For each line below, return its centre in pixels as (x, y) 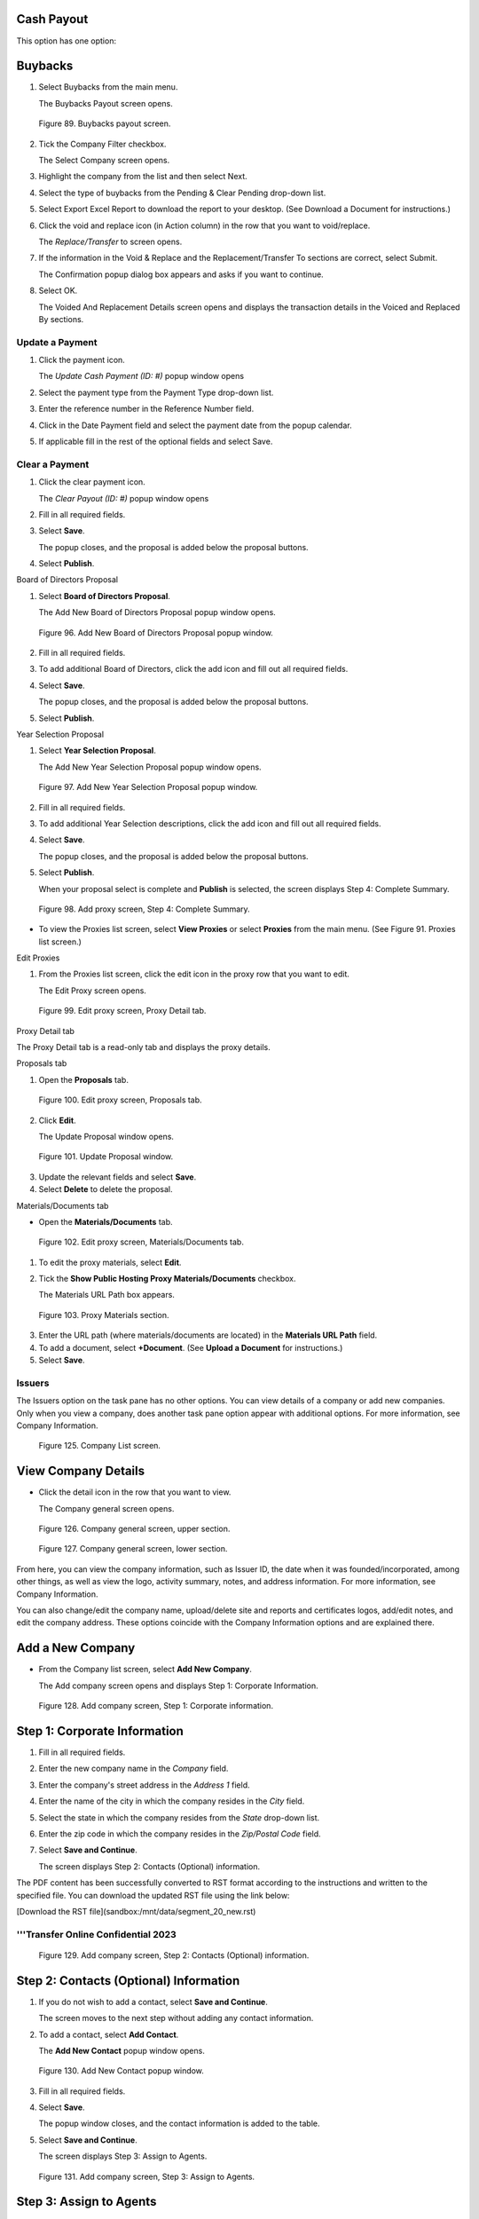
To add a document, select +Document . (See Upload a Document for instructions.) (191, 1347)
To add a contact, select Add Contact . (109, 2034)
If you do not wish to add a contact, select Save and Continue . (153, 2002)
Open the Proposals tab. (83, 1079)
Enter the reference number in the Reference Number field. (146, 409)
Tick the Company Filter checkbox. (102, 144)
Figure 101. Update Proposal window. (106, 1157)
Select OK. (58, 291)
